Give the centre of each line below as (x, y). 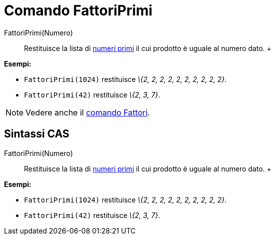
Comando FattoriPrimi (78, 10)
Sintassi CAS (37, 134)
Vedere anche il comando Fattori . (88, 112)
